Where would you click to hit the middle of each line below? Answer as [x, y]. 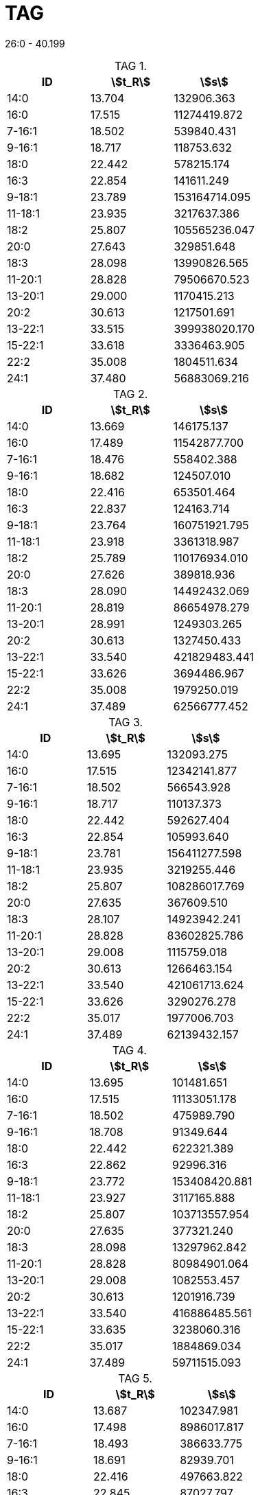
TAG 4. [129, 1050]
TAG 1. [131, 66]
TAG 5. [135, 1378]
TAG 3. [126, 722]
